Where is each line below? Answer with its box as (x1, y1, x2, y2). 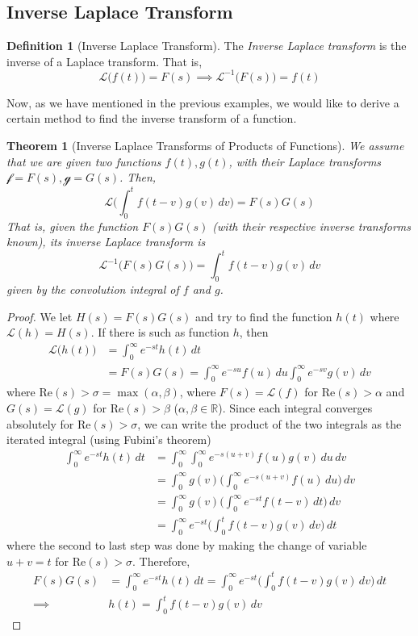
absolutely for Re (6, 415, 91, 432)
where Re (6, 383, 52, 400)
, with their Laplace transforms (228, 153, 382, 169)
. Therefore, (132, 552, 190, 569)
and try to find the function (195, 308, 332, 324)
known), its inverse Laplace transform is (6, 233, 206, 250)
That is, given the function (6, 217, 139, 234)
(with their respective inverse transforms (212, 217, 411, 234)
